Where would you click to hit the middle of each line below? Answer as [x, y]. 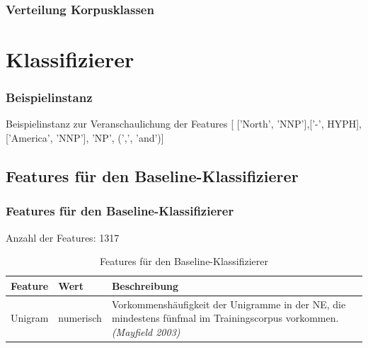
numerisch [80, 318]
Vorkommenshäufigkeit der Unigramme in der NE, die [229, 304]
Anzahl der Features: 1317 [63, 237]
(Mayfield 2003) [146, 331]
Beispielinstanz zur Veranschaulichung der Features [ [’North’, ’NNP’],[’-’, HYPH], [184, 124]
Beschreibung [145, 285]
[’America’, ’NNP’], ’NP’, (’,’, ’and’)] [85, 138]
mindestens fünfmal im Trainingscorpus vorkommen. [225, 318]
